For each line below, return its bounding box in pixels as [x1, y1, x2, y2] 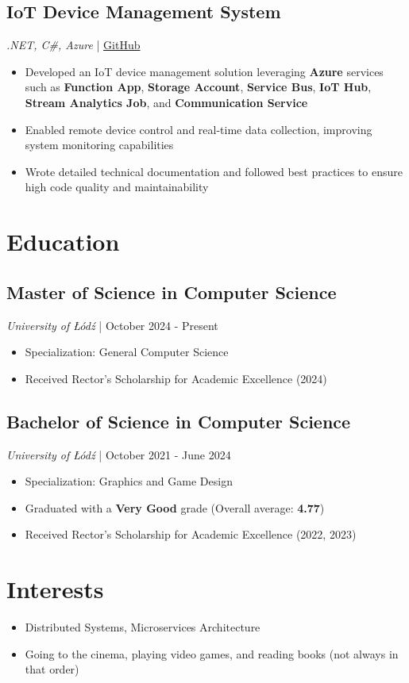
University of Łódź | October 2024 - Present [6, 317, 218, 333]
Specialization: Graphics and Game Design [25, 473, 233, 489]
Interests [6, 573, 104, 605]
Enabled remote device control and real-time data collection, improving [25, 121, 372, 137]
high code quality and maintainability [25, 178, 209, 195]
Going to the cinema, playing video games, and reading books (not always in [25, 645, 399, 662]
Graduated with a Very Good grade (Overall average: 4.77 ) [25, 499, 325, 516]
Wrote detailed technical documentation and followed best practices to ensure [25, 163, 403, 179]
